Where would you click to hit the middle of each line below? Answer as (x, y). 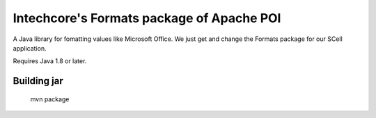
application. (30, 48)
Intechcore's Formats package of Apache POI (147, 18)
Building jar (38, 81)
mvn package (50, 99)
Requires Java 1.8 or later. (50, 61)
